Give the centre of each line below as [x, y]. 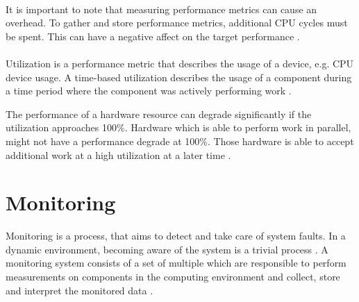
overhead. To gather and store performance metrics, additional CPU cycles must [177, 23]
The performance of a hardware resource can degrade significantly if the [159, 114]
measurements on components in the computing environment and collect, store [173, 277]
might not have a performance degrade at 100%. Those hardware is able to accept [180, 141]
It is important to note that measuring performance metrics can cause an [161, 9]
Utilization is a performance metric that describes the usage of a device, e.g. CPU [180, 63]
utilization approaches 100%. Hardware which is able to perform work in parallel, [178, 127]
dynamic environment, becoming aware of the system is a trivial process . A [167, 249]
